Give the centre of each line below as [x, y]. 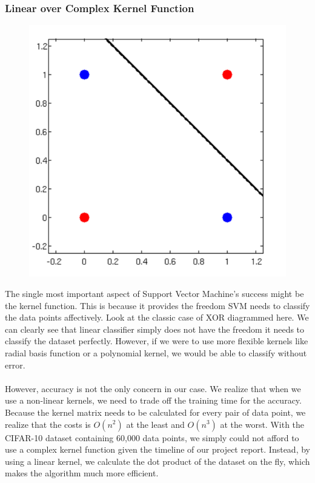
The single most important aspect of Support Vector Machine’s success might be [154, 293]
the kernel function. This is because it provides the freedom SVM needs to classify [157, 305]
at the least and [155, 424]
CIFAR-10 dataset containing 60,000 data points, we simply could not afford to [152, 437]
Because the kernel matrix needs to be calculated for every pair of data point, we [155, 412]
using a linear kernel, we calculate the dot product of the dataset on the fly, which [157, 461]
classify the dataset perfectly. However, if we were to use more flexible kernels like [157, 341]
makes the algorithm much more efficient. [82, 473]
